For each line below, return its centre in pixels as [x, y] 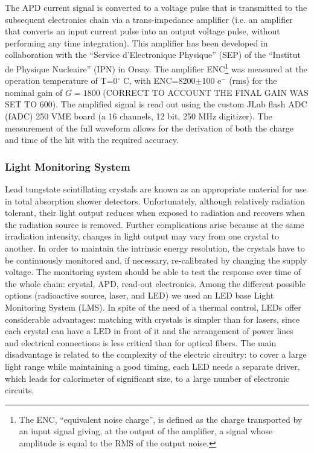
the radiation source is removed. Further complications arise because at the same [155, 224]
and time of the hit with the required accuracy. [92, 140]
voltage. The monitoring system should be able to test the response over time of [153, 272]
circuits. [20, 390]
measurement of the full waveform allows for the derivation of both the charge [149, 128]
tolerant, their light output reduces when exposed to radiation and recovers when [155, 213]
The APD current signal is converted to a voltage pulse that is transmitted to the [156, 7]
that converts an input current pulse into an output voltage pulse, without [143, 31]
